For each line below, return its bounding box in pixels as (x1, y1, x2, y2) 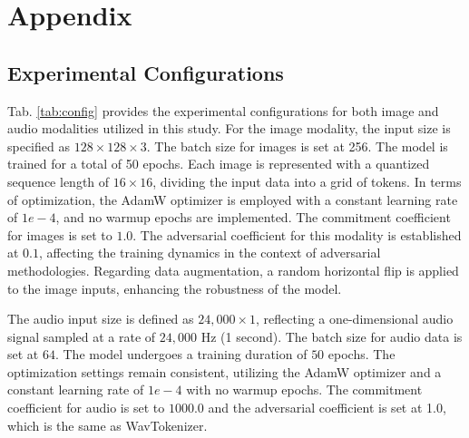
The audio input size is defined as (7, 309, 194, 328)
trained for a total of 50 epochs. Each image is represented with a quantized (7, 154, 430, 173)
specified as (7, 136, 70, 155)
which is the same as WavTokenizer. (7, 415, 208, 434)
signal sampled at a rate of (7, 326, 156, 346)
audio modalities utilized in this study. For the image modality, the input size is (7, 119, 451, 138)
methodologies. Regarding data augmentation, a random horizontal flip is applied (7, 260, 459, 279)
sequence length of (7, 171, 110, 190)
